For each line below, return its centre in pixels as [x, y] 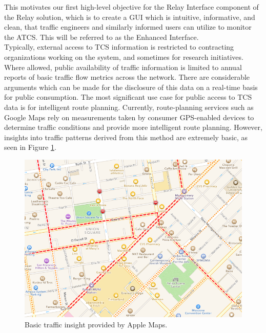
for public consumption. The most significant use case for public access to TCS [128, 97]
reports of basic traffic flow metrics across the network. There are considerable [127, 77]
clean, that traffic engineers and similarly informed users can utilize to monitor [128, 27]
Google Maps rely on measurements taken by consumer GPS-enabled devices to [129, 117]
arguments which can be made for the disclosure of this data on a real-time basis [131, 87]
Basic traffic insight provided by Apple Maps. [96, 324]
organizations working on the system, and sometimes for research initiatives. [124, 57]
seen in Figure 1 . [30, 147]
